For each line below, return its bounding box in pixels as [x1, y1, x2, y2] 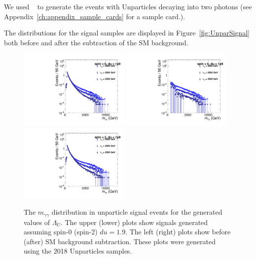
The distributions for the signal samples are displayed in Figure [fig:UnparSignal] [4, 28, 250, 38]
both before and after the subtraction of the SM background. [4, 37, 188, 47]
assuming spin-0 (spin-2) [24, 227, 98, 237]
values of [24, 217, 50, 227]
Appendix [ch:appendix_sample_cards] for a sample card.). [4, 11, 185, 21]
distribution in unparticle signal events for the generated [51, 207, 222, 217]
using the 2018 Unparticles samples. [24, 246, 132, 256]
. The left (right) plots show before [125, 227, 231, 237]
